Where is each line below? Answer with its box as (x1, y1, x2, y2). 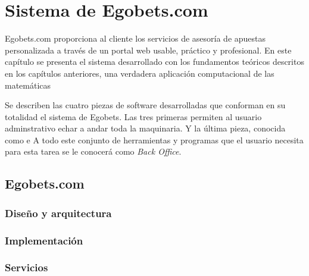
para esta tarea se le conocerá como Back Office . (5, 145, 182, 158)
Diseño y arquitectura (5, 205, 112, 220)
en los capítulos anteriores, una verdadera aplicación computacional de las (5, 67, 274, 79)
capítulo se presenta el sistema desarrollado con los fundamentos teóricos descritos (5, 55, 304, 68)
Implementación (5, 233, 83, 247)
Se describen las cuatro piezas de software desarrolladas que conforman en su (5, 99, 286, 111)
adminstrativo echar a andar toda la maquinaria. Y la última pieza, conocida (5, 122, 286, 134)
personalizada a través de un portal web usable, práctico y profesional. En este (5, 43, 292, 56)
